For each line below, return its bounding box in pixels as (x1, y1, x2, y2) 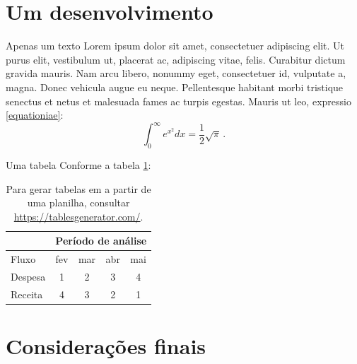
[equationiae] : (6, 107, 64, 122)
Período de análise (55, 233, 147, 248)
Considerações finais (6, 331, 206, 360)
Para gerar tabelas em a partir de (6, 181, 151, 196)
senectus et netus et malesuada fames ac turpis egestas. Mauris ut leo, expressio (6, 93, 351, 108)
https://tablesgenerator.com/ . (13, 209, 144, 223)
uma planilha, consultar (27, 195, 130, 210)
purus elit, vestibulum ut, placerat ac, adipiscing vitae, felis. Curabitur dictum (6, 52, 346, 66)
